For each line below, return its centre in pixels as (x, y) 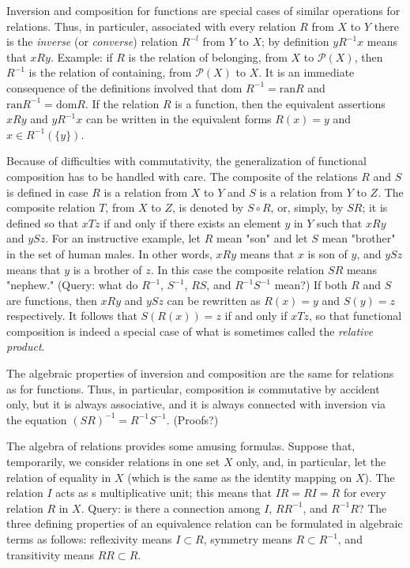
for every (365, 493)
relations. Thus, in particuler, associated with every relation (151, 26)
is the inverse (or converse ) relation (92, 41)
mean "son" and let (262, 238)
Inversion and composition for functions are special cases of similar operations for (203, 10)
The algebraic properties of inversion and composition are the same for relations (200, 373)
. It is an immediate (307, 72)
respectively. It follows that (72, 316)
